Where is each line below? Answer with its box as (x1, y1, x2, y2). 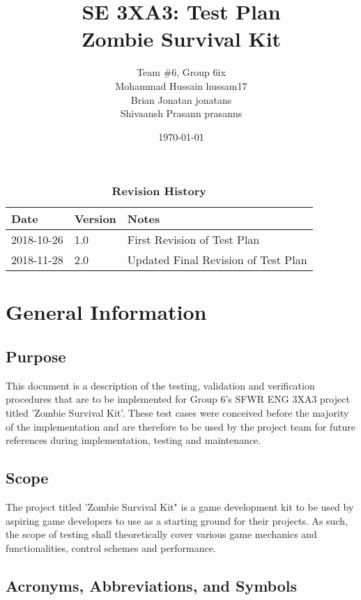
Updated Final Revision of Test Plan (127, 252, 307, 268)
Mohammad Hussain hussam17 (115, 78, 247, 93)
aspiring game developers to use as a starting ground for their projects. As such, (6, 513, 348, 528)
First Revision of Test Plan (127, 231, 260, 248)
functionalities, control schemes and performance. (6, 540, 216, 555)
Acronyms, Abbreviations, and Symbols (6, 574, 298, 596)
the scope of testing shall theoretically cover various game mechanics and (6, 527, 317, 541)
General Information (6, 298, 207, 326)
